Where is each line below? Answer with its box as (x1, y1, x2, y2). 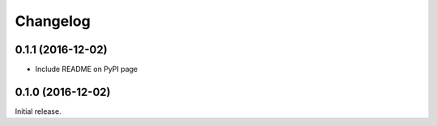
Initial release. (15, 106, 62, 116)
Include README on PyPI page (35, 65, 138, 74)
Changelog (15, 12, 91, 30)
